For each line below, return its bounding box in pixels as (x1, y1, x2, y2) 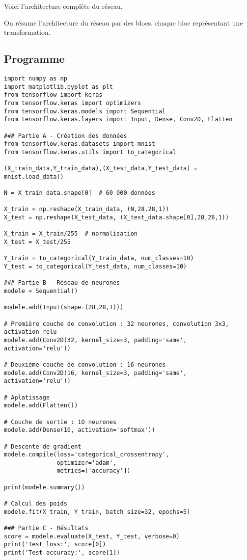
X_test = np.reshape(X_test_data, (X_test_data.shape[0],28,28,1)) (4, 214, 229, 221)
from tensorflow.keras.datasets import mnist (4, 140, 155, 148)
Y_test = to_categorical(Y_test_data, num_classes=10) (4, 263, 187, 270)
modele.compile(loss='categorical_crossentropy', (4, 451, 169, 458)
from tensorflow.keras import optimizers (4, 99, 141, 107)
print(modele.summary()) (4, 483, 85, 491)
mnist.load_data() (4, 173, 64, 180)
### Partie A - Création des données (4, 132, 127, 139)
